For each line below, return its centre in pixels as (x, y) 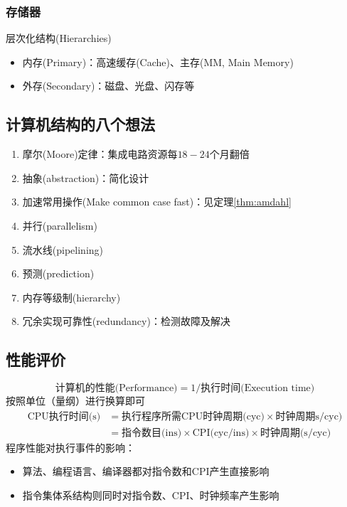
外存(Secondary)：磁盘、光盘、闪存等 (108, 86)
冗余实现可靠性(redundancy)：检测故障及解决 (126, 321)
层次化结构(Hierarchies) (59, 38)
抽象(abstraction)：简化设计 (86, 177)
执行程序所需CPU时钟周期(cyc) (193, 416)
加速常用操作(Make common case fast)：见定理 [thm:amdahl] (157, 202)
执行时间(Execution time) (258, 389)
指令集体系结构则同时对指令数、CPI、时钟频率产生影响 (151, 495)
